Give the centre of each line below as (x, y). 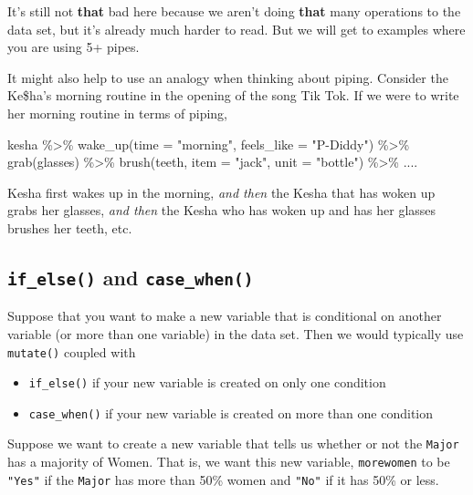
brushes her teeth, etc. (70, 227)
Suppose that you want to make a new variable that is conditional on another (225, 316)
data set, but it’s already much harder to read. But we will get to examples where (236, 29)
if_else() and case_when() (131, 277)
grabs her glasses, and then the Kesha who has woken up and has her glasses (222, 210)
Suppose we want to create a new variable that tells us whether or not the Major (233, 443)
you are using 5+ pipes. (74, 47)
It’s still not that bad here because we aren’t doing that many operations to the (234, 11)
